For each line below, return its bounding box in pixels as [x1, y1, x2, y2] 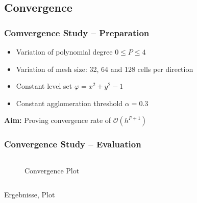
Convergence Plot [24, 165, 80, 175]
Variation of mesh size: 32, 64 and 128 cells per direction [16, 63, 193, 74]
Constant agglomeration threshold [16, 97, 123, 108]
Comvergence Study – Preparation [4, 26, 150, 39]
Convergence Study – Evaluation [4, 138, 141, 150]
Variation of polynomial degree [16, 46, 113, 57]
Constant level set [16, 81, 72, 91]
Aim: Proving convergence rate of [4, 115, 111, 125]
